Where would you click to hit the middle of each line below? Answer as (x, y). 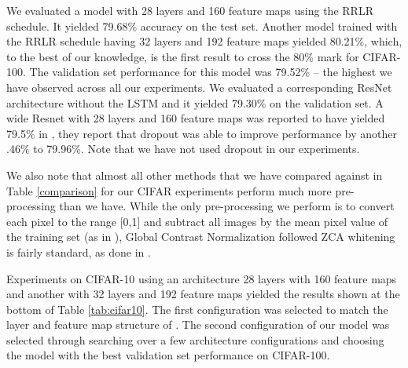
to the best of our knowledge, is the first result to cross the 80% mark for (183, 56)
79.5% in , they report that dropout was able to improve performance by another (202, 133)
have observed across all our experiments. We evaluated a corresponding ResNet (199, 87)
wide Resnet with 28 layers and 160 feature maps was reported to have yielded (196, 118)
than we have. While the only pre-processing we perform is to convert (227, 206)
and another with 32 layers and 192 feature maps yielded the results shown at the (203, 294)
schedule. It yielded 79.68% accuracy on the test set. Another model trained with (202, 26)
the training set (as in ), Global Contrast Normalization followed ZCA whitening (201, 237)
